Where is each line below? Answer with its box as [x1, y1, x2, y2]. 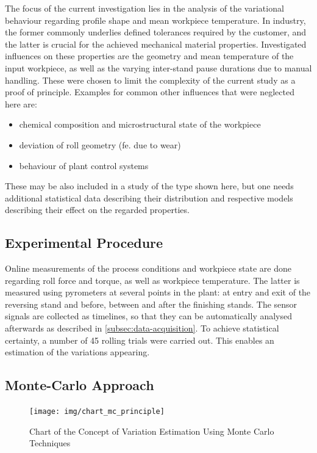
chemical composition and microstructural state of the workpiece [19, 118, 261, 131]
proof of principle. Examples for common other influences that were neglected [5, 85, 294, 98]
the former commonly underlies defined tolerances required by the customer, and [5, 26, 307, 38]
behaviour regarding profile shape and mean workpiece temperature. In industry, [5, 13, 306, 26]
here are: [5, 97, 37, 110]
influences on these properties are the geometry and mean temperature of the [5, 49, 294, 62]
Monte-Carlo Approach [5, 375, 154, 394]
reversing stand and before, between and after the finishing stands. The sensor [5, 297, 297, 310]
